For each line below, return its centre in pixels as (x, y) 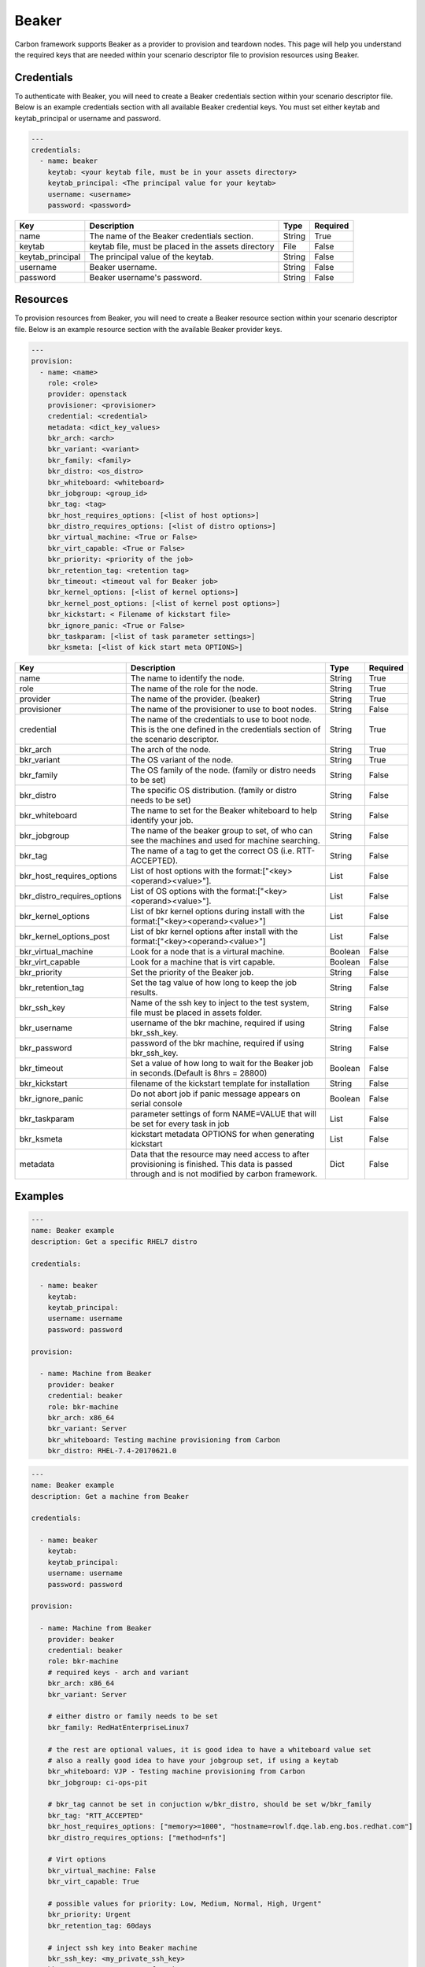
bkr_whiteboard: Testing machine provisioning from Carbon (164, 1439)
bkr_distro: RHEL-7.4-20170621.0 (112, 1451)
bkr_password (46, 1048)
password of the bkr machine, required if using (217, 1043)
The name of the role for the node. (194, 688)
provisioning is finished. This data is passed (211, 1164)
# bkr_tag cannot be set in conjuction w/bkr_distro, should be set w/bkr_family (209, 1805)
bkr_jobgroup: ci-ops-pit (98, 1782)
